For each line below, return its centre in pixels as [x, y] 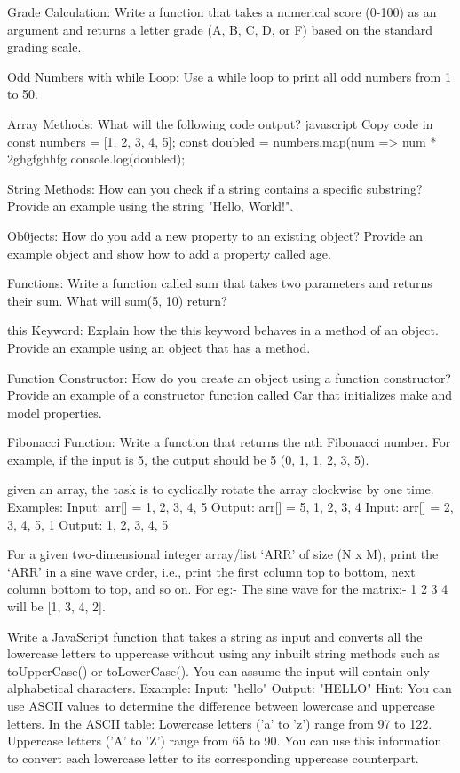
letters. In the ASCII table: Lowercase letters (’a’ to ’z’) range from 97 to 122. [220, 723]
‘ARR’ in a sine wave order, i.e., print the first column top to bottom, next [211, 571]
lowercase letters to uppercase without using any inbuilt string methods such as [223, 653]
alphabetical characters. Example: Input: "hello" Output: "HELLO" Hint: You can [230, 688]
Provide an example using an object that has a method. [159, 347]
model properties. [55, 412]
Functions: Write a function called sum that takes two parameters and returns [220, 283]
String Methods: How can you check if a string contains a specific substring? [215, 188]
